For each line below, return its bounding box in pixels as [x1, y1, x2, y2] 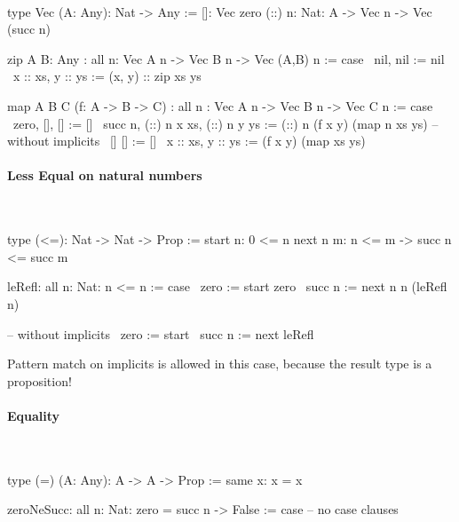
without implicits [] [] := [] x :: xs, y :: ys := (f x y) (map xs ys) [7, 131, 366, 150]
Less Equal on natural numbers [7, 166, 202, 185]
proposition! [7, 371, 72, 390]
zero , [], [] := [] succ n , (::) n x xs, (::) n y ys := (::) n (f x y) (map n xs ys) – [13, 114, 439, 132]
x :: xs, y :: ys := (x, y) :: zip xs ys [12, 67, 202, 85]
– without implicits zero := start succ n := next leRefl [7, 324, 314, 343]
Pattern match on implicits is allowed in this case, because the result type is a [7, 354, 432, 373]
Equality [7, 406, 60, 424]
